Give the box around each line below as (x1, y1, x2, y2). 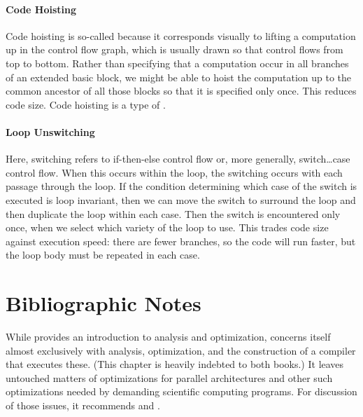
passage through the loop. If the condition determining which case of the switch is (6, 179, 357, 193)
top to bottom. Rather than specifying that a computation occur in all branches (6, 55, 349, 70)
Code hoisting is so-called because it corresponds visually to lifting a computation (6, 28, 356, 43)
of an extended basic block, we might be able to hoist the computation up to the (6, 69, 352, 84)
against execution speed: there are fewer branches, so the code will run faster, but (6, 233, 356, 248)
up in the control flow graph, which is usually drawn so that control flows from (6, 42, 343, 57)
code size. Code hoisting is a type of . (6, 97, 166, 111)
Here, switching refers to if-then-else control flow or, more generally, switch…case (6, 151, 350, 166)
